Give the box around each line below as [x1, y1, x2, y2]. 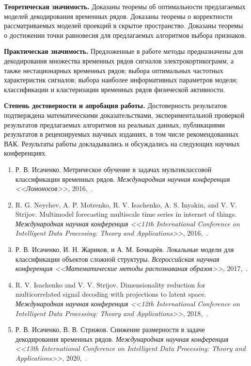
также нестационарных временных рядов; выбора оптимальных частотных [4, 65, 223, 75]
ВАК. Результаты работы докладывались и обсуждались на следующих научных [4, 138, 240, 148]
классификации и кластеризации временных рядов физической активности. [4, 84, 225, 94]
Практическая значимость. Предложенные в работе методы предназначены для [4, 46, 243, 56]
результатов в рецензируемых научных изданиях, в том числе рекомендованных [4, 129, 239, 139]
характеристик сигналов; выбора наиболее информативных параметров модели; [4, 75, 238, 85]
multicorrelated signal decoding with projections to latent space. [15, 289, 206, 299]
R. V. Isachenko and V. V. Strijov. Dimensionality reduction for [15, 279, 205, 289]
